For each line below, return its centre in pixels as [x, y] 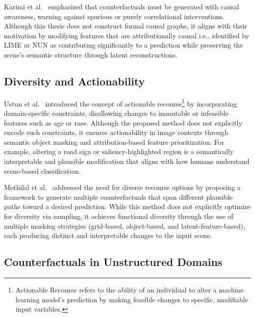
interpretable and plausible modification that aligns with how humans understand [127, 161]
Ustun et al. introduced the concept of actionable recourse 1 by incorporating [120, 103]
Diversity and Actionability [75, 81]
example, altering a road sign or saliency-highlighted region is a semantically [119, 151]
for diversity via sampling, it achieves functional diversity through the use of [119, 216]
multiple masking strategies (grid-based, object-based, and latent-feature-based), [125, 225]
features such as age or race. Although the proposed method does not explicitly [123, 122]
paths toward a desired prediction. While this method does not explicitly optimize [127, 206]
